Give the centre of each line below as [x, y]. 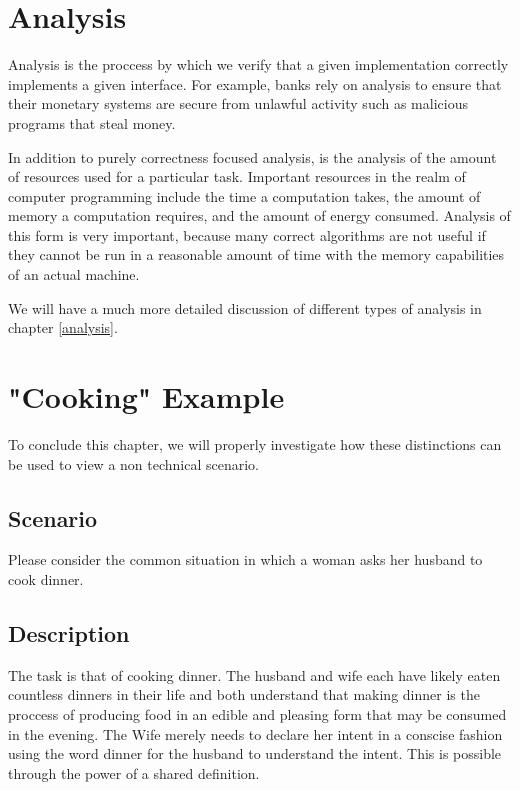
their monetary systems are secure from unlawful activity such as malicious [238, 103]
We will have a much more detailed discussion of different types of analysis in [245, 307]
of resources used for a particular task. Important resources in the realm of [237, 176]
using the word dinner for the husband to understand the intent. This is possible [255, 753]
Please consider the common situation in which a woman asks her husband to [245, 559]
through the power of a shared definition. [134, 772]
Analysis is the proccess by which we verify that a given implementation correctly [258, 64]
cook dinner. [46, 578]
